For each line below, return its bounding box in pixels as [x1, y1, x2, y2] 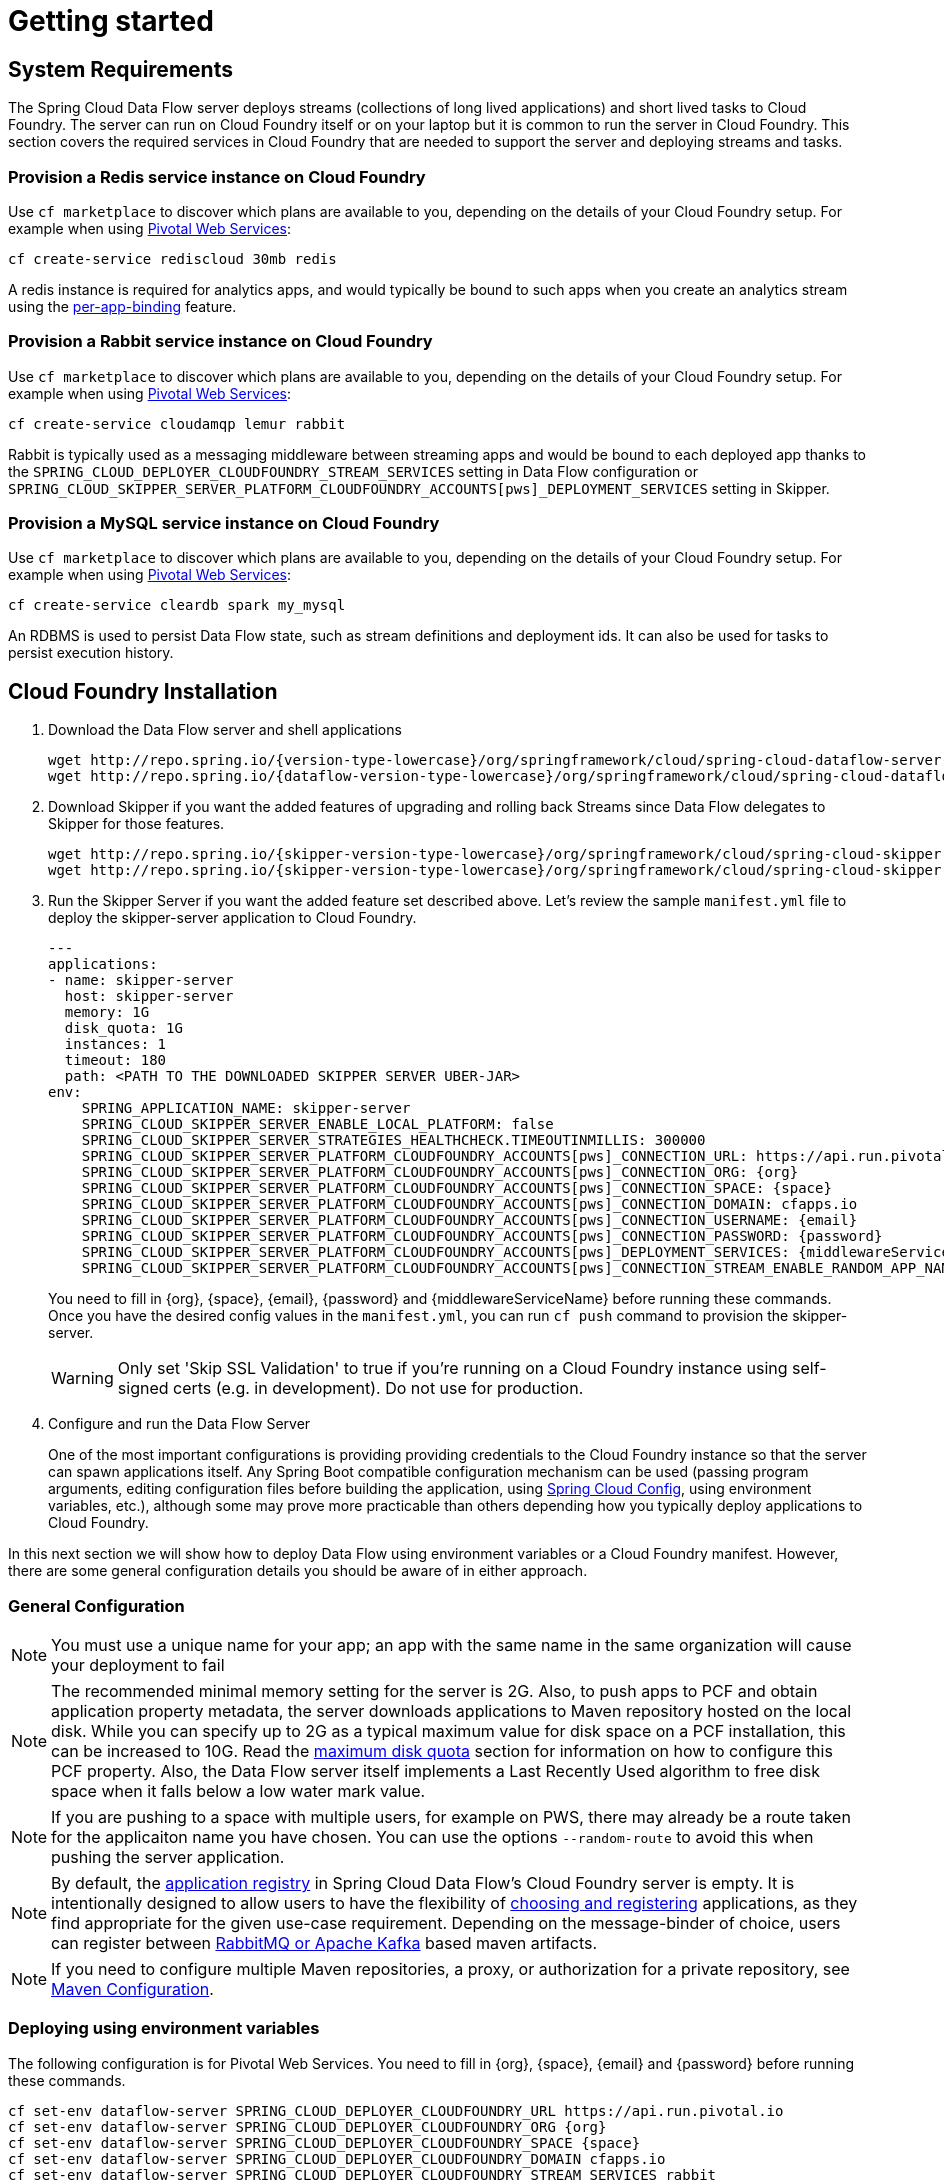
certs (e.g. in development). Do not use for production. [173, 1378, 584, 1399]
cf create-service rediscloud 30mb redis [8, 250, 337, 267]
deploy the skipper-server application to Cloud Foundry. [48, 909, 417, 927]
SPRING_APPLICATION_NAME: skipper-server [81, 1100, 411, 1117]
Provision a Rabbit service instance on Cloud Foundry [8, 331, 433, 352]
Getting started [8, 4, 214, 38]
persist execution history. [8, 644, 174, 662]
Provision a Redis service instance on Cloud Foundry [8, 166, 426, 187]
